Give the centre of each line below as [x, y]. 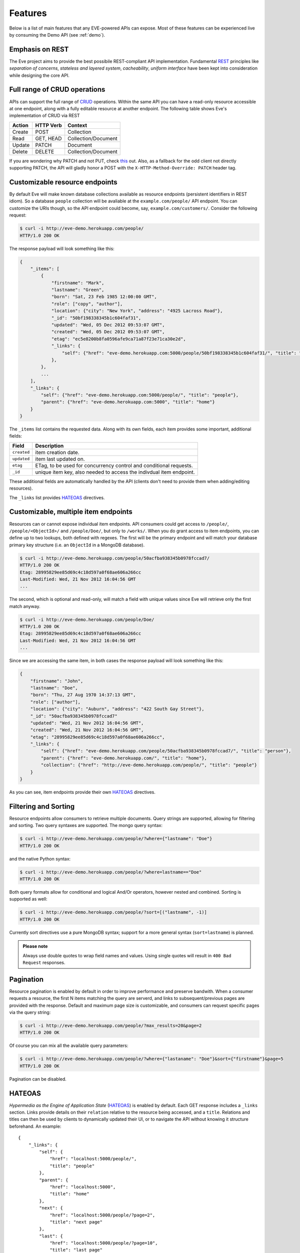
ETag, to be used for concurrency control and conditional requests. [114, 465]
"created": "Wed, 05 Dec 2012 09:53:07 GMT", [108, 332]
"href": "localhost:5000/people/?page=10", [104, 1243]
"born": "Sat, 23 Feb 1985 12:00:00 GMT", [104, 297]
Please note [35, 946]
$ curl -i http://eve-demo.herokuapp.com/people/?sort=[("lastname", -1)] [113, 912]
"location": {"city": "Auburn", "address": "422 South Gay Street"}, [117, 709]
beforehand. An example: [35, 1126]
